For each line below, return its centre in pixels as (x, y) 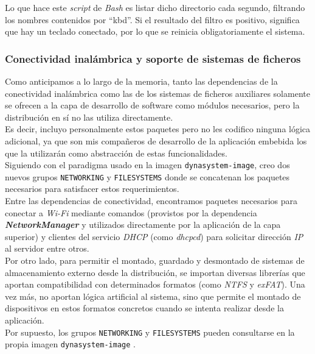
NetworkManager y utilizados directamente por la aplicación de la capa (143, 225)
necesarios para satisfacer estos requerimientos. (92, 189)
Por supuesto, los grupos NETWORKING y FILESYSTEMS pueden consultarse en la (150, 332)
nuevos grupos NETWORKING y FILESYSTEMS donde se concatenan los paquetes (147, 176)
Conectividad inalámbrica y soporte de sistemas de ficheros (153, 58)
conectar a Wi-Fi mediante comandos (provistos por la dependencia (131, 212)
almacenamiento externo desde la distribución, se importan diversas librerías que (155, 272)
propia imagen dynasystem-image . (70, 344)
